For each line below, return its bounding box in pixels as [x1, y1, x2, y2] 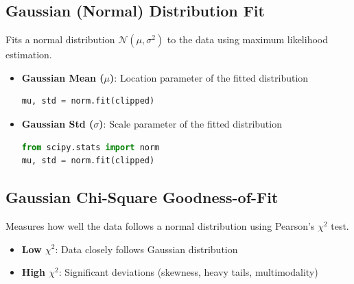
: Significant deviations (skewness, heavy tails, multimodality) [58, 265, 318, 279]
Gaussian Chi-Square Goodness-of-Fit [5, 187, 279, 208]
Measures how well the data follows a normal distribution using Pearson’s [5, 218, 315, 233]
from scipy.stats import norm [21, 142, 160, 152]
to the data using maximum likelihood [167, 32, 329, 47]
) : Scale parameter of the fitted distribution [99, 116, 282, 130]
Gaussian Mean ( [21, 70, 104, 84]
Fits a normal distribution [5, 32, 115, 47]
